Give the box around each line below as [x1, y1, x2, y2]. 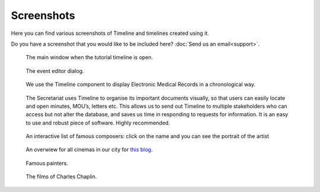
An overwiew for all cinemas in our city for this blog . [25, 146, 153, 153]
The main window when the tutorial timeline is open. [25, 54, 153, 61]
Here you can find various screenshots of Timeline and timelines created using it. [11, 30, 210, 37]
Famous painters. [25, 159, 68, 167]
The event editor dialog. [25, 67, 84, 74]
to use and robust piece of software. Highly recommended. [25, 119, 170, 126]
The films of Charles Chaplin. [25, 173, 97, 180]
